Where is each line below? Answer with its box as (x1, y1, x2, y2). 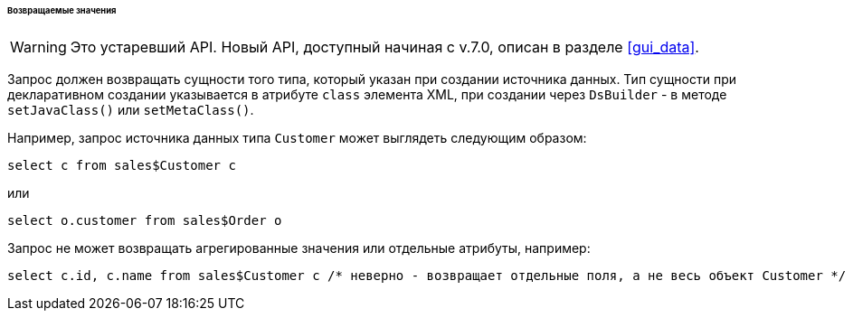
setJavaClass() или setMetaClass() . (7, 101, 254, 117)
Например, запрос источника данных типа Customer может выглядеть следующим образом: (7, 129, 587, 145)
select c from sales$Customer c (7, 157, 236, 173)
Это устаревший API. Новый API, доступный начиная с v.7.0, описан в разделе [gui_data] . (70, 37, 699, 56)
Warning (10, 37, 67, 56)
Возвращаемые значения (7, 5, 117, 15)
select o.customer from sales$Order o (7, 212, 282, 228)
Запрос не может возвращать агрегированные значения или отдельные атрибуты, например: (7, 239, 591, 256)
